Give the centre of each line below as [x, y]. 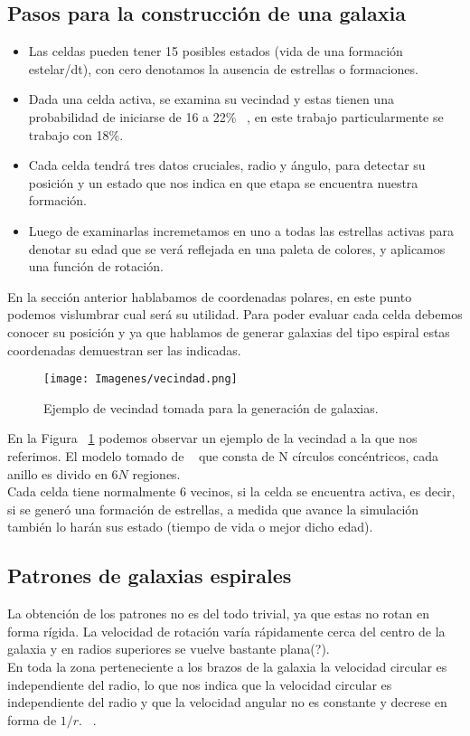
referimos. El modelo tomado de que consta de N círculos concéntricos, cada [223, 455]
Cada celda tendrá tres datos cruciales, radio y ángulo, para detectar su [227, 165]
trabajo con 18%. [76, 134]
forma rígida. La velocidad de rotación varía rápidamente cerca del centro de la [226, 631]
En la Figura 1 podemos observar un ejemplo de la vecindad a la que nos [212, 438]
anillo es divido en [57, 473]
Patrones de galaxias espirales [150, 576]
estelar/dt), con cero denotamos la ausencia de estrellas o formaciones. [223, 68]
